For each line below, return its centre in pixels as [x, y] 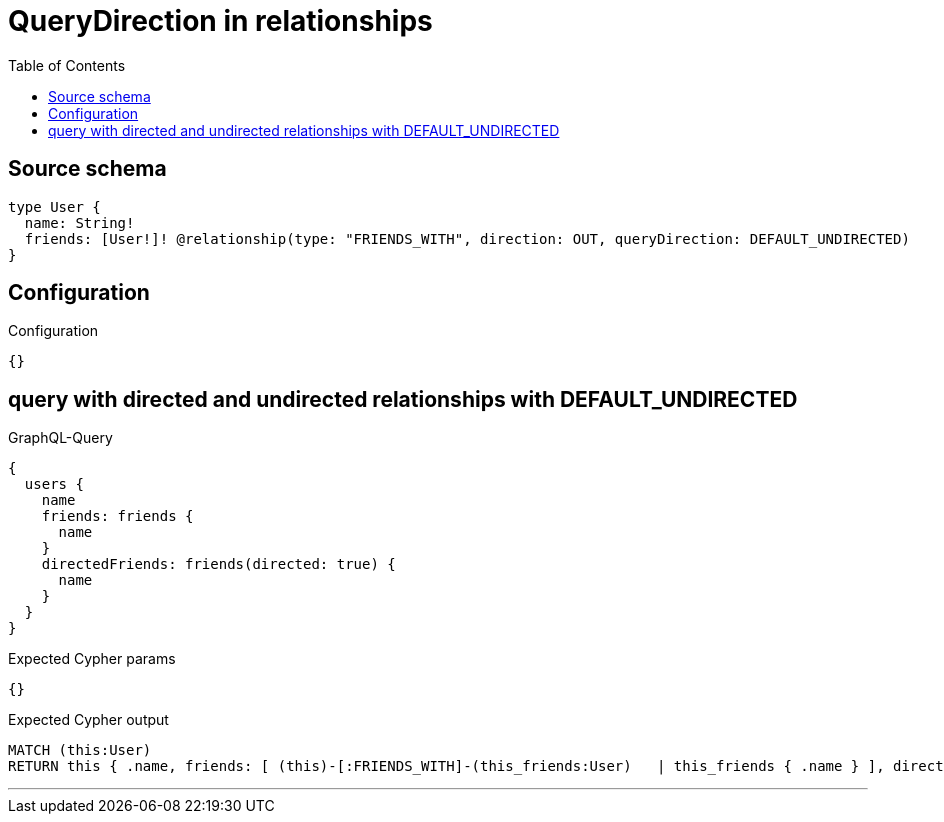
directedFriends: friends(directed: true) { [218, 564]
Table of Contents [67, 65]
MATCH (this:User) [80, 750]
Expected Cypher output [88, 720]
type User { [54, 206]
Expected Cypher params [92, 659]
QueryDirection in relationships [220, 21]
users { [54, 484]
